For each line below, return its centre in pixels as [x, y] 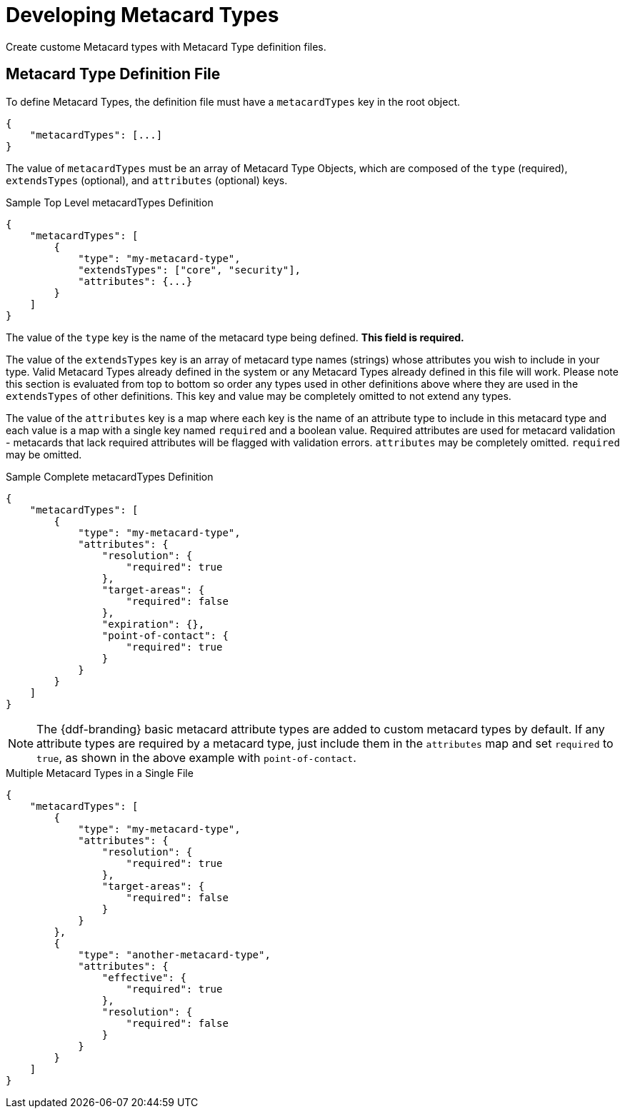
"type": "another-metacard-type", [174, 954]
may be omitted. [44, 454]
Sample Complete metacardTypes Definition [110, 476]
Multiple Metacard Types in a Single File [100, 773]
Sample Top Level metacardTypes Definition [110, 202]
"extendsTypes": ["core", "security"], [190, 270]
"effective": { [144, 977]
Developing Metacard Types [142, 15]
